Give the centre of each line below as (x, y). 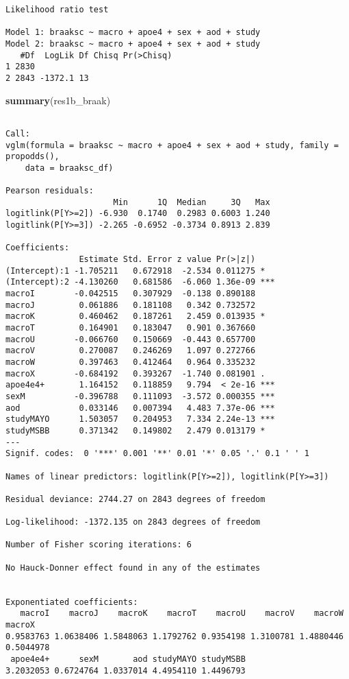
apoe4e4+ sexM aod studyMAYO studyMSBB (128, 659)
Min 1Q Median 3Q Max (192, 202)
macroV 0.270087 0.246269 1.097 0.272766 (131, 351)
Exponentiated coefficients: (72, 602)
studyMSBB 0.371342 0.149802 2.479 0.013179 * (135, 430)
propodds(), (33, 157)
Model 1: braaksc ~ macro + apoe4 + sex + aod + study (133, 33)
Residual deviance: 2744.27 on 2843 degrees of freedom (135, 499)
